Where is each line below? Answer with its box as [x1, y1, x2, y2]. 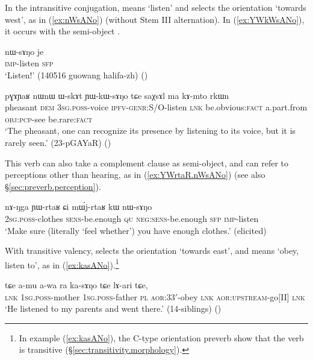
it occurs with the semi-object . [5, 25, 120, 37]
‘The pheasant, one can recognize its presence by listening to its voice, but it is [5, 124, 296, 137]
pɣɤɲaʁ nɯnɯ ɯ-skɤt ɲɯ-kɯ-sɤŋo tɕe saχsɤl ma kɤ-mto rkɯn [5, 89, 229, 101]
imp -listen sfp [5, 57, 54, 69]
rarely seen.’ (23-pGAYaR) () [5, 136, 111, 148]
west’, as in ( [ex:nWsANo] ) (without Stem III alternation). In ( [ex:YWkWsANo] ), [5, 13, 305, 25]
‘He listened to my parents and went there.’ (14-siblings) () [5, 302, 222, 315]
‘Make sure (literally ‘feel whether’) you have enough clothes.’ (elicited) [5, 224, 267, 236]
